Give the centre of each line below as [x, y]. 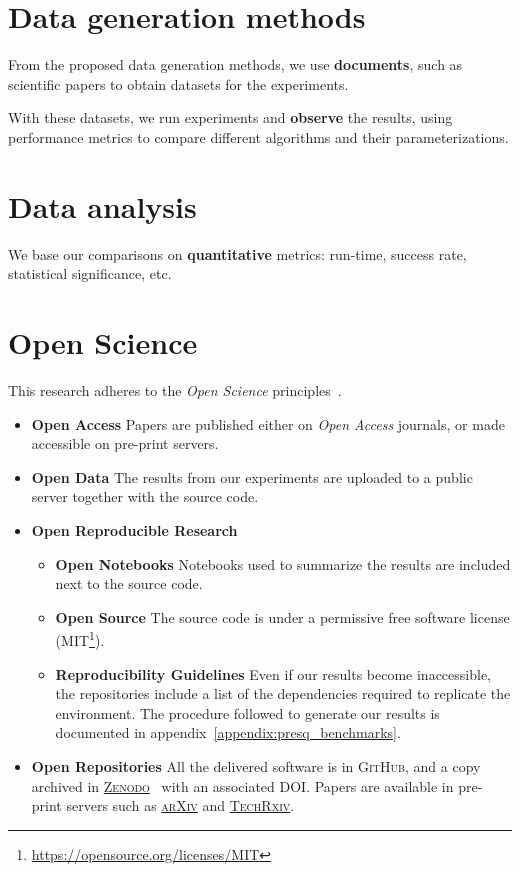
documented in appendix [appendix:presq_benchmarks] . [228, 732]
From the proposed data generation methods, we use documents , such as [235, 64]
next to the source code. [129, 583]
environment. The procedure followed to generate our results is [247, 712]
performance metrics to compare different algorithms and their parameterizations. [258, 136]
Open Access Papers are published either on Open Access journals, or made [268, 423]
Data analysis [102, 205]
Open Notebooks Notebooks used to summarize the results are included [283, 563]
